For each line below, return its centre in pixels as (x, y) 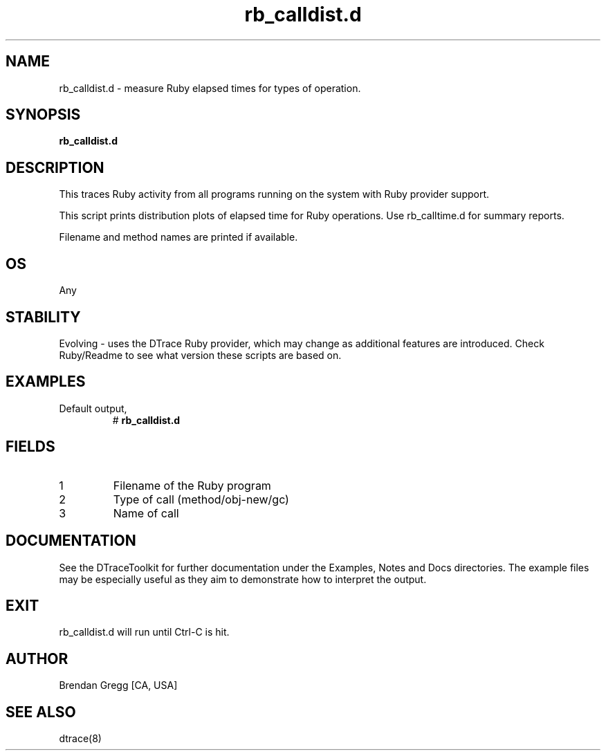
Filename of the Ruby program (192, 485)
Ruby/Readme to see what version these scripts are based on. (200, 355)
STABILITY (43, 317)
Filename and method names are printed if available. (178, 237)
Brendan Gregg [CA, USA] (118, 685)
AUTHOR (37, 658)
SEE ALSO (41, 712)
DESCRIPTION (55, 167)
